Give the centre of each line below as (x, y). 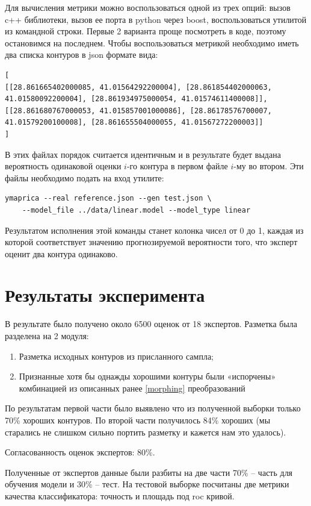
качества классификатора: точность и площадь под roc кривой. (120, 495)
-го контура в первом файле (177, 166)
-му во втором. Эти (269, 166)
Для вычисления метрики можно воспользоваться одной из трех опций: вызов (148, 7)
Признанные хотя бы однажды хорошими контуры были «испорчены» (147, 376)
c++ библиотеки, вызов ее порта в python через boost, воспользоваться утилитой (156, 19)
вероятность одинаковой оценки (63, 166)
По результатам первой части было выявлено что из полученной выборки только (153, 408)
